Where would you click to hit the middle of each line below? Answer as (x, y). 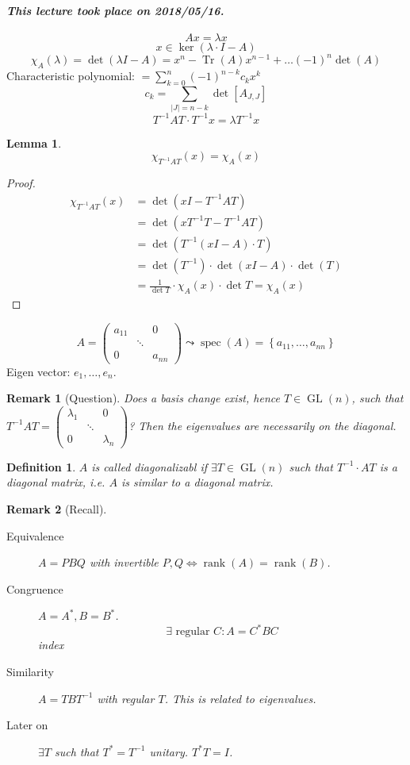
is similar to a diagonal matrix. (197, 482)
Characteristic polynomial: (71, 76)
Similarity (30, 672)
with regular (126, 698)
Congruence (35, 588)
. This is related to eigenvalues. (240, 698)
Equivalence (35, 535)
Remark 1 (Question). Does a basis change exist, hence (143, 398)
